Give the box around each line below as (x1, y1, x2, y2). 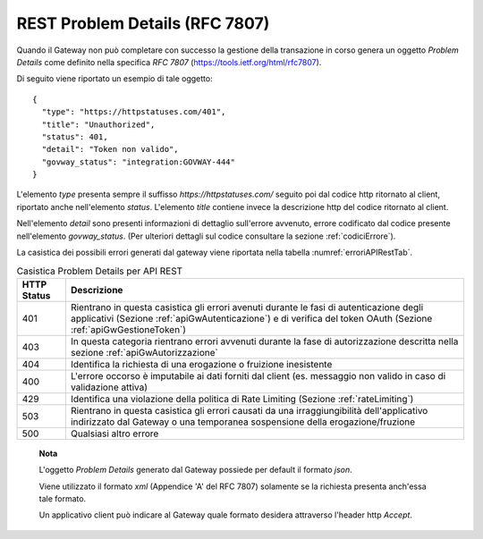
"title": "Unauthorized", (41, 119, 156, 130)
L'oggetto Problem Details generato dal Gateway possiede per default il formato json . (38, 465, 352, 476)
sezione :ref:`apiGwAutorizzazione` (70, 346, 218, 358)
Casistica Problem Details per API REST (16, 265, 183, 277)
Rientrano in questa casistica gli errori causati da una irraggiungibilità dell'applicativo (70, 404, 428, 417)
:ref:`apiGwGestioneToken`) (70, 323, 187, 335)
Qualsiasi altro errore (70, 427, 159, 440)
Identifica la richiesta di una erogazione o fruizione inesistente (70, 358, 333, 370)
